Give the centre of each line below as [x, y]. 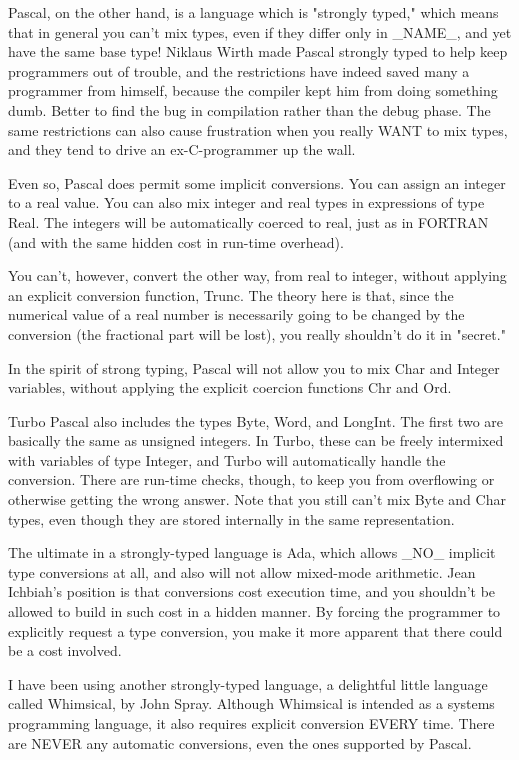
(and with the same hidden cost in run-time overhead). [176, 241]
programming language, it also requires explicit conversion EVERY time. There [251, 723]
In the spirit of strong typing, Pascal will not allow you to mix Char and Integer [254, 367]
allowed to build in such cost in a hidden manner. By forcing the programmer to [254, 611]
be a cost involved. [65, 650]
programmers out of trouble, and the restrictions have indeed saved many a [239, 70]
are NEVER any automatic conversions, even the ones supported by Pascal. [240, 742]
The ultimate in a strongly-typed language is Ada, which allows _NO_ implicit [252, 552]
